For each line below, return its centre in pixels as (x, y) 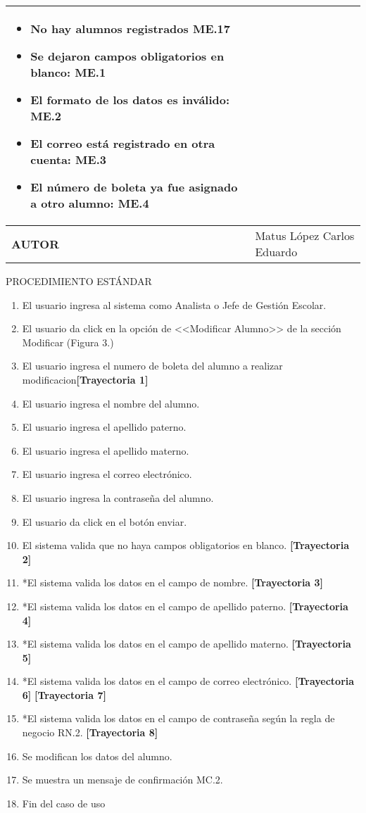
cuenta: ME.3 (68, 159)
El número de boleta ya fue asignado (134, 187)
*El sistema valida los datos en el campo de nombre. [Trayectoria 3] (173, 582)
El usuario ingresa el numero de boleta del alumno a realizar (152, 366)
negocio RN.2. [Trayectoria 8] (90, 732)
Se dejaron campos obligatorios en (127, 56)
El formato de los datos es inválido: (130, 100)
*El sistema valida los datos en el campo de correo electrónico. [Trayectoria (188, 681)
